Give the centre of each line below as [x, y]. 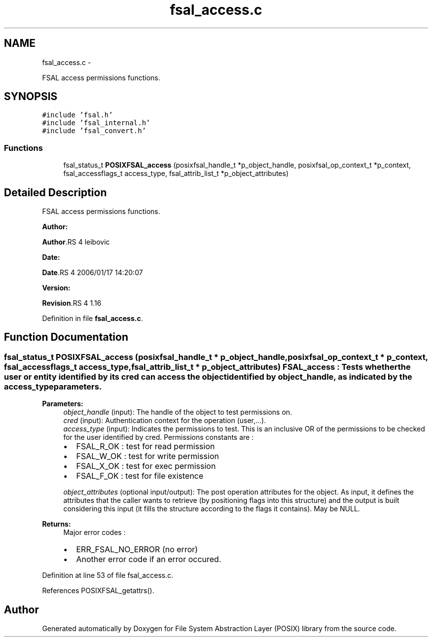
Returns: [56, 524]
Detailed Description [55, 192]
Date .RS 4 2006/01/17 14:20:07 [92, 273]
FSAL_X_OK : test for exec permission [146, 466]
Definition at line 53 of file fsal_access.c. [108, 575]
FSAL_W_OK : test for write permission [147, 456]
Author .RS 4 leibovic [76, 242]
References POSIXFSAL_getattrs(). [98, 591]
